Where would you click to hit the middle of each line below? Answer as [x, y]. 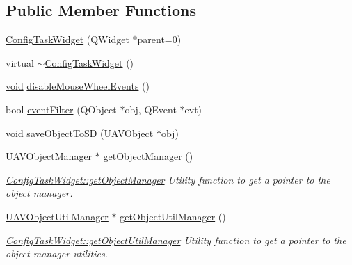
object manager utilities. [57, 254]
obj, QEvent [151, 109]
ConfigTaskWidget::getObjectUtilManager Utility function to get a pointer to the [176, 240]
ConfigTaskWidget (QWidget [67, 39]
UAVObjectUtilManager [57, 216]
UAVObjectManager [49, 156]
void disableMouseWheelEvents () [78, 86]
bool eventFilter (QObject [61, 109]
